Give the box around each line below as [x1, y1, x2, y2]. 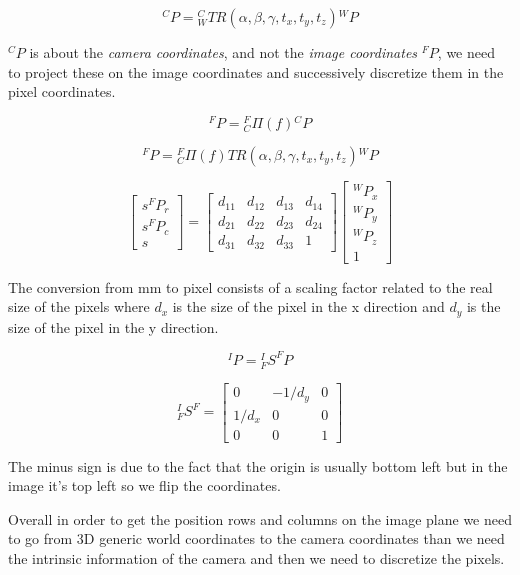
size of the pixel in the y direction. [8, 316, 219, 337]
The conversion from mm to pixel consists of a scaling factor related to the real [8, 276, 493, 297]
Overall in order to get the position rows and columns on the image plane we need [8, 508, 512, 529]
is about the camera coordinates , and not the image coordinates [29, 42, 418, 62]
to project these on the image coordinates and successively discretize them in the [8, 61, 504, 82]
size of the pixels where [8, 296, 150, 317]
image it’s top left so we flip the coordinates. [8, 475, 281, 496]
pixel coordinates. [8, 81, 116, 102]
